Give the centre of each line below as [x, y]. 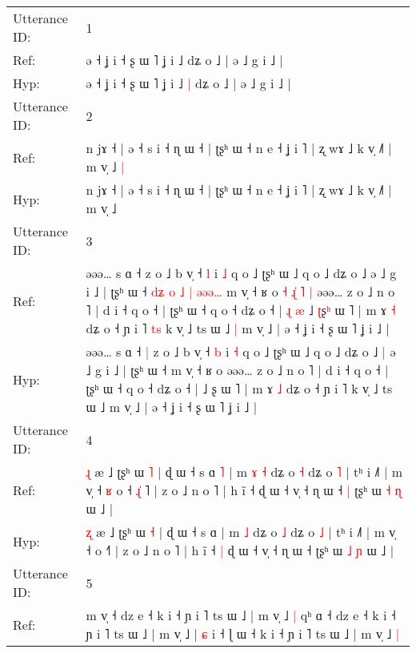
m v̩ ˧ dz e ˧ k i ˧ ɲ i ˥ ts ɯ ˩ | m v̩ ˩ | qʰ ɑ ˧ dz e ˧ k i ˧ [241, 615]
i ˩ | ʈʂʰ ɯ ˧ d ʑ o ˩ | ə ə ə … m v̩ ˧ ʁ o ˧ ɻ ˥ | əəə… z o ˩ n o [240, 291]
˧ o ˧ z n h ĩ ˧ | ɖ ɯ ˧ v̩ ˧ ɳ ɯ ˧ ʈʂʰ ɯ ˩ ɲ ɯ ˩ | [240, 550]
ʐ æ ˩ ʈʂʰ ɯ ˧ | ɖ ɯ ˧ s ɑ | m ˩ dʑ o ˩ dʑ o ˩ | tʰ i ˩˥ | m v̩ [241, 532]
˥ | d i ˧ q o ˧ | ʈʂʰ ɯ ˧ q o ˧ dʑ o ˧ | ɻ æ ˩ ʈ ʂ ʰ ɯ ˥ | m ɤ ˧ [241, 310]
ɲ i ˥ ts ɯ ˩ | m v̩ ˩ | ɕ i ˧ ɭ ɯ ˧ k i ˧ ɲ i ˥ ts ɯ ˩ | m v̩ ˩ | [243, 633]
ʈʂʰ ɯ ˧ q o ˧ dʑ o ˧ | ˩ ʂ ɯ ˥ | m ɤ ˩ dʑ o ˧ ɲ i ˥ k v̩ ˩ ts [239, 388]
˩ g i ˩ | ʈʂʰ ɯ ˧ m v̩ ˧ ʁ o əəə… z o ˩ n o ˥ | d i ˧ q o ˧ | [237, 370]
